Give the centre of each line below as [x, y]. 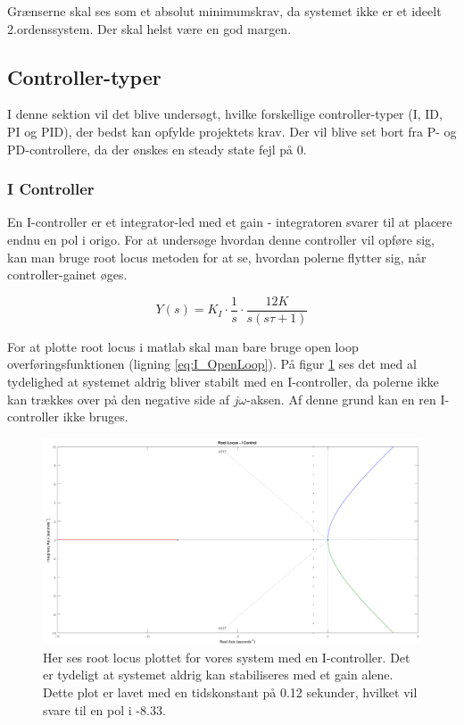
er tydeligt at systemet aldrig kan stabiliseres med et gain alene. [218, 675]
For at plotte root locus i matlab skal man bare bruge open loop [183, 346]
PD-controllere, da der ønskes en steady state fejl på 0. [157, 149]
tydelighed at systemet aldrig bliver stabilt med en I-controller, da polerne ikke [223, 382]
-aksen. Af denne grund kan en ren [341, 399]
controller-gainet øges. [67, 275]
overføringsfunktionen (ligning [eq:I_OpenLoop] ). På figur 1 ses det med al [212, 364]
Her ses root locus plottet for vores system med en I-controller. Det [227, 657]
